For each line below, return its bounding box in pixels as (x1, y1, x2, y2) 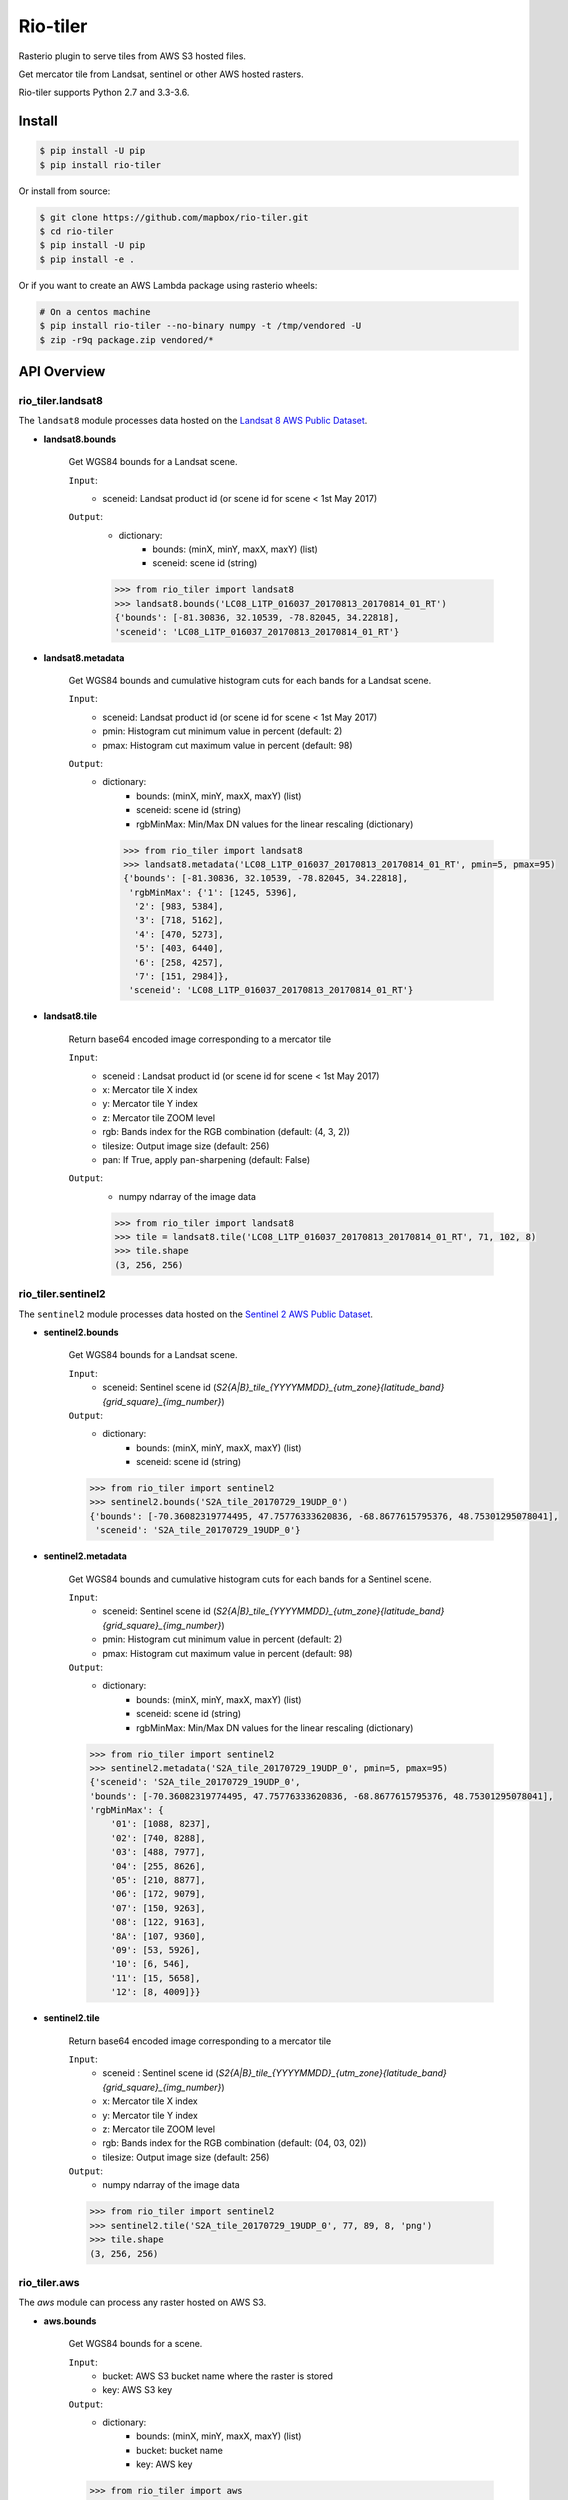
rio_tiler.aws (18, 2275, 80, 2289)
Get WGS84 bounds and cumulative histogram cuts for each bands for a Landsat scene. (68, 675, 432, 687)
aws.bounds (43, 2315, 97, 2327)
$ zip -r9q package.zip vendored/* (39, 334, 214, 345)
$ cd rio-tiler (39, 226, 114, 237)
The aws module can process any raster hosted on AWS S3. (18, 2296, 267, 2309)
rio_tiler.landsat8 (18, 393, 104, 407)
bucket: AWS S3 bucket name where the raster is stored (102, 2370, 334, 2382)
